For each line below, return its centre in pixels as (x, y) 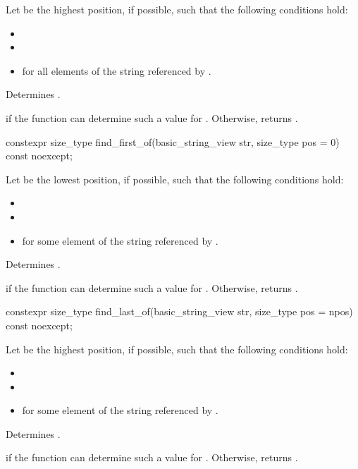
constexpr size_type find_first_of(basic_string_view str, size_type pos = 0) (173, 141)
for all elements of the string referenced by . (117, 70)
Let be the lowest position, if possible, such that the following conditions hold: (175, 179)
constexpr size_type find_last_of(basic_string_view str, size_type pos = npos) (179, 311)
